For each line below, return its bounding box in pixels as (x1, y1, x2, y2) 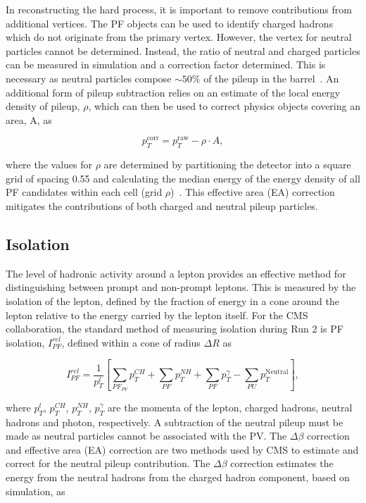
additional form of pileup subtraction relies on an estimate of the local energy (6, 85, 341, 99)
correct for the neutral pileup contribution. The (6, 456, 210, 471)
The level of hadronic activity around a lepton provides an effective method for (6, 266, 346, 280)
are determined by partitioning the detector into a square (103, 157, 351, 172)
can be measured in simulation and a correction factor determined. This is (6, 57, 326, 72)
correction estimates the (230, 456, 334, 471)
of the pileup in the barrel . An (203, 70, 339, 85)
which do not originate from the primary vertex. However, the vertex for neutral (6, 30, 352, 44)
